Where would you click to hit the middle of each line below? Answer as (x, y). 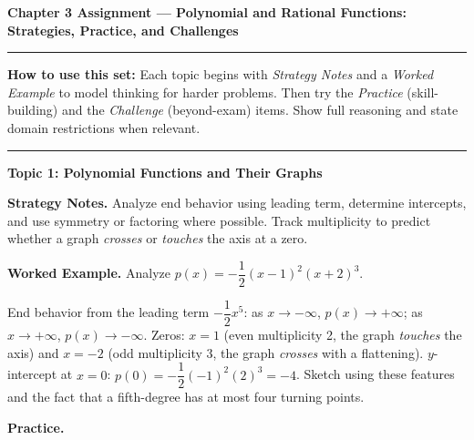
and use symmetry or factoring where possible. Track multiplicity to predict (219, 220)
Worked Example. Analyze (89, 273)
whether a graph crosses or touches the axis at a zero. (158, 238)
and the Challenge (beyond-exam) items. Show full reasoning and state (260, 110)
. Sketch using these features (375, 374)
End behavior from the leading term (108, 312)
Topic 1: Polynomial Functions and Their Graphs (165, 172)
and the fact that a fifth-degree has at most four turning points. (186, 397)
